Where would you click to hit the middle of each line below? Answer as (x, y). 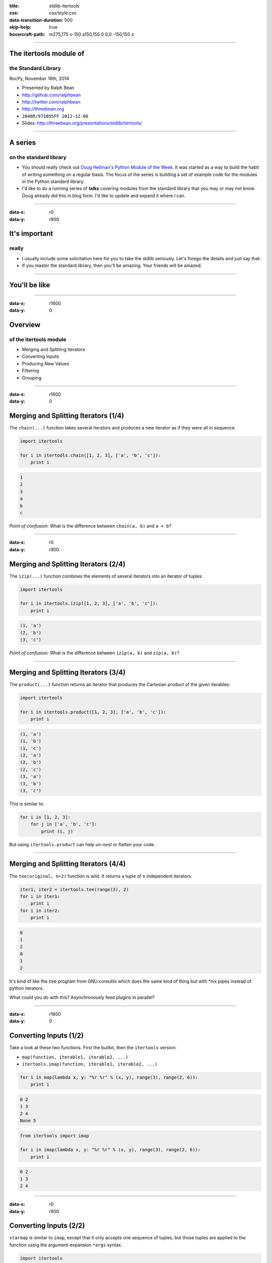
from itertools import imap (54, 1136)
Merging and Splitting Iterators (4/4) (67, 864)
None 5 (28, 1121)
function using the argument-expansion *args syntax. (66, 1245)
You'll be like (30, 285)
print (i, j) (57, 831)
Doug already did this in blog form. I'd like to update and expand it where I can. (104, 196)
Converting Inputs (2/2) (47, 1226)
